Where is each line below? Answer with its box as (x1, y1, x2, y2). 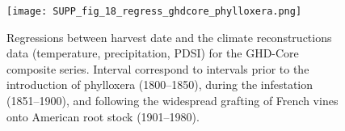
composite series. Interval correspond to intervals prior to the (6, 60, 309, 77)
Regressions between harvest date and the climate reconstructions (6, 28, 332, 45)
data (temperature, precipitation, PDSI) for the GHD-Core (6, 44, 299, 61)
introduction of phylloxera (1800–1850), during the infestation (6, 76, 313, 93)
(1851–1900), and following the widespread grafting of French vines (6, 92, 339, 109)
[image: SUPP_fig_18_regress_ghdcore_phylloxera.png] (6, 6, 302, 17)
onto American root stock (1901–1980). (6, 108, 200, 125)
